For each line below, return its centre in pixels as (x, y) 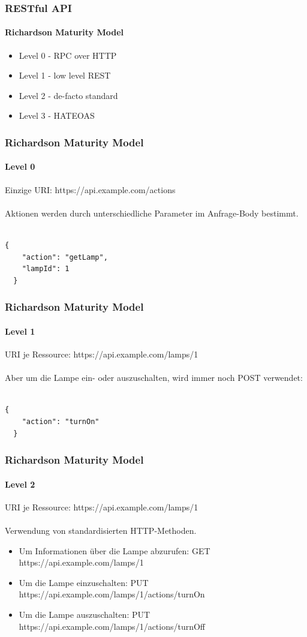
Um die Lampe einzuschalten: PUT (84, 582)
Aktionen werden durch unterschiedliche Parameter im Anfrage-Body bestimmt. (152, 213)
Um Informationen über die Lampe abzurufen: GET (115, 550)
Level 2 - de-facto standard (68, 95)
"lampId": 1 (46, 269)
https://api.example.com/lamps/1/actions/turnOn (112, 594)
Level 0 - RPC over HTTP (68, 55)
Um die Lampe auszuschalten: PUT (85, 614)
